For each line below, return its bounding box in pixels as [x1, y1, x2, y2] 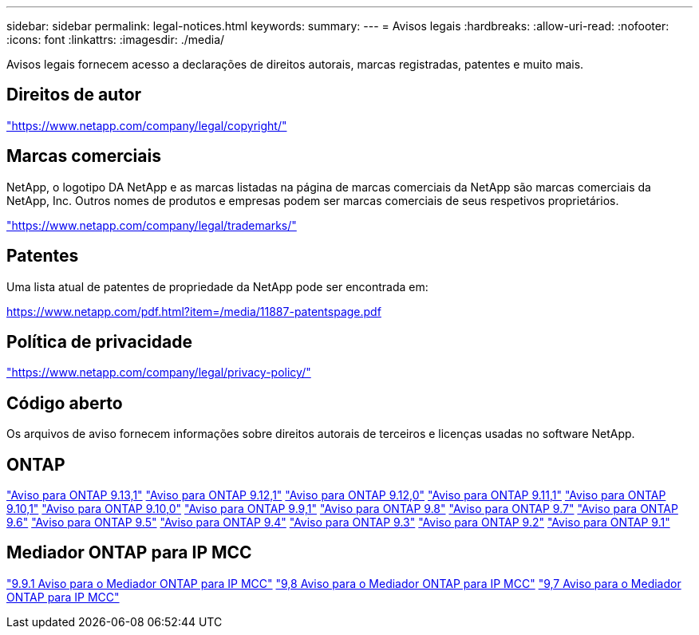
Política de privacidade [6, 331, 192, 352]
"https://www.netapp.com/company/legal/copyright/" [6, 118, 287, 132]
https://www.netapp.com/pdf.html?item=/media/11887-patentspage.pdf [6, 304, 381, 318]
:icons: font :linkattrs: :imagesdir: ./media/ [6, 33, 225, 46]
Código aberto [6, 392, 123, 413]
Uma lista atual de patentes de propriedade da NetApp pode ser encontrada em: [6, 279, 428, 294]
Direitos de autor [6, 85, 142, 105]
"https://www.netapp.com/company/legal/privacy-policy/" [6, 365, 311, 380]
